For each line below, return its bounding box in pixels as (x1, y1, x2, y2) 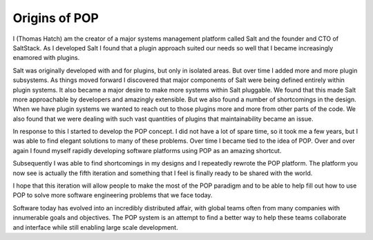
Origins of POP (12, 10, 99, 26)
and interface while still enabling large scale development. (12, 223, 179, 231)
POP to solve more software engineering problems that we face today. (12, 191, 213, 199)
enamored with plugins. (12, 54, 80, 62)
